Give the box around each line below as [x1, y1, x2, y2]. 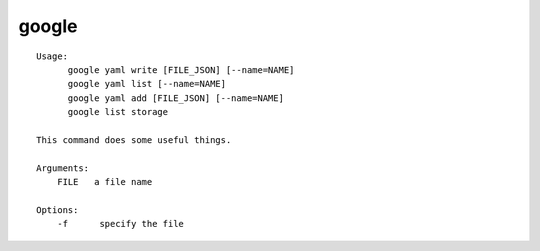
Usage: [36, 50, 69, 62]
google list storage [67, 106, 169, 118]
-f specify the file [56, 218, 185, 230]
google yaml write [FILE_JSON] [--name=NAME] [67, 64, 295, 75]
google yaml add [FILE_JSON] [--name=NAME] [67, 92, 285, 104]
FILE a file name [56, 176, 153, 188]
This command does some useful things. [36, 134, 232, 145]
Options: [36, 204, 79, 215]
